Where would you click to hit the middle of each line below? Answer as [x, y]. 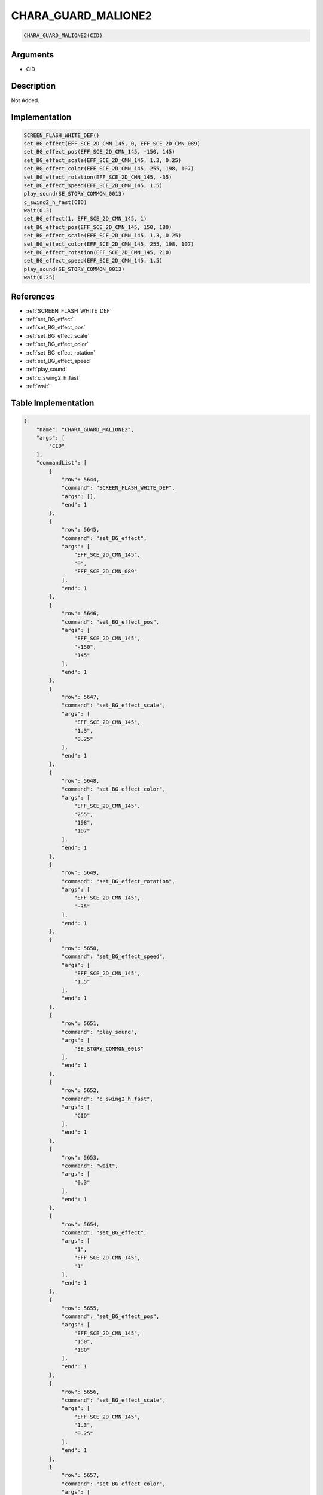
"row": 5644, [80, 479]
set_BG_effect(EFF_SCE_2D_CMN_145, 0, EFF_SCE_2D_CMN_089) [112, 143]
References [33, 296]
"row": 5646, [80, 614]
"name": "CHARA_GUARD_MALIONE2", [85, 429]
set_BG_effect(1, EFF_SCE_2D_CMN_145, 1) [85, 219]
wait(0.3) [38, 210]
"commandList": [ [62, 463]
